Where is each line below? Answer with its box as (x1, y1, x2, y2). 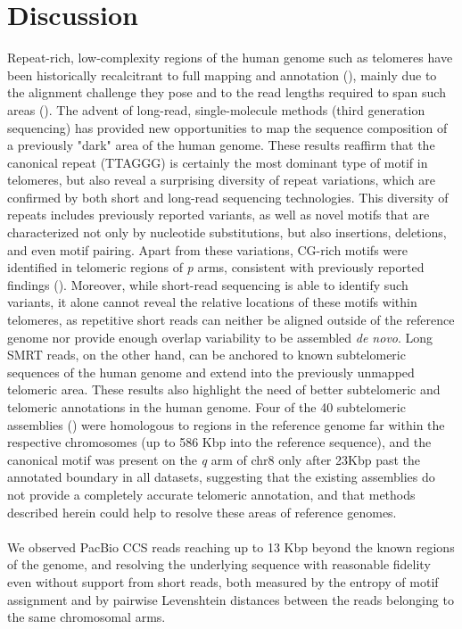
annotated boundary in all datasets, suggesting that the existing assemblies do (7, 468, 435, 486)
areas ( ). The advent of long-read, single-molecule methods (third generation (7, 100, 425, 119)
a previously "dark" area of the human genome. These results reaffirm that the (7, 136, 435, 154)
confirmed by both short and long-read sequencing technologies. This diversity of (7, 187, 449, 206)
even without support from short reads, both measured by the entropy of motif (7, 572, 439, 591)
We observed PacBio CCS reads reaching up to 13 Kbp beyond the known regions (7, 537, 455, 556)
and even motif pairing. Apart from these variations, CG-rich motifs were (7, 240, 408, 259)
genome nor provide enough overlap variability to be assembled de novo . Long (7, 327, 433, 346)
